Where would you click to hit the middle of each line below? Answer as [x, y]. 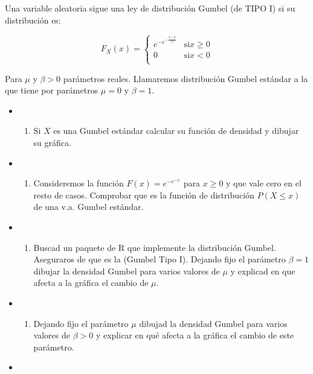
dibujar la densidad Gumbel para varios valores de [127, 271]
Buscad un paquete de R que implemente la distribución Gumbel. [155, 247]
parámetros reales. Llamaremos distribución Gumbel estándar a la [186, 78]
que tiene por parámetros [52, 90]
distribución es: [33, 20]
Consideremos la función [79, 183]
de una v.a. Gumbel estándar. [89, 207]
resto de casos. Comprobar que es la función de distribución [144, 195]
